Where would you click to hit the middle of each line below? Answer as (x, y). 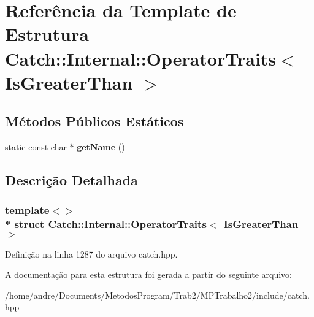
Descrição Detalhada (71, 180)
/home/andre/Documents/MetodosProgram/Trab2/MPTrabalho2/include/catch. (157, 295)
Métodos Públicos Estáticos (94, 121)
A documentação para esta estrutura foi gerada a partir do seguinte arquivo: (148, 274)
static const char (36, 147)
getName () (101, 147)
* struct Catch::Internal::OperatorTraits (106, 224)
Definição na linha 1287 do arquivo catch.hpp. (91, 254)
